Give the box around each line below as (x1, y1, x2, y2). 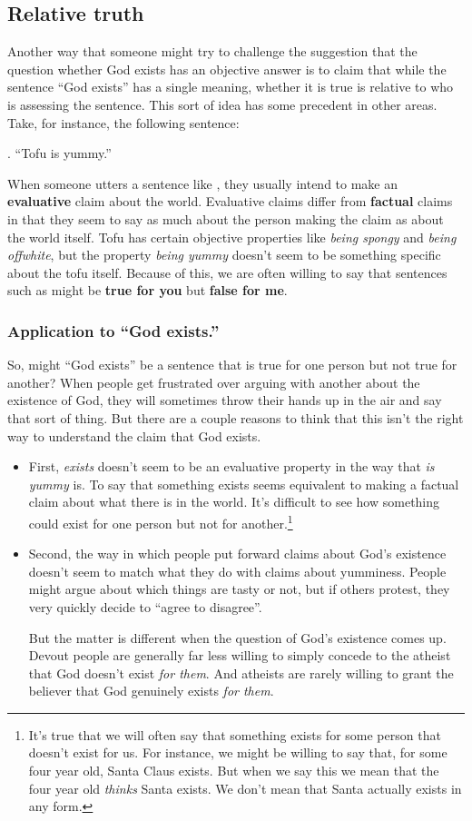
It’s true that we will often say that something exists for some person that (28, 725, 441, 744)
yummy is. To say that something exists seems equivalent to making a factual (28, 474, 459, 493)
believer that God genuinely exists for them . (28, 681, 274, 700)
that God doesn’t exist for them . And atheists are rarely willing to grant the (28, 663, 454, 682)
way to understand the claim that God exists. (7, 426, 261, 445)
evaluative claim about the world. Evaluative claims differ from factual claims (7, 192, 453, 211)
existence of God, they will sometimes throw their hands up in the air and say (7, 391, 442, 410)
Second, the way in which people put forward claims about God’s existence (28, 544, 447, 563)
